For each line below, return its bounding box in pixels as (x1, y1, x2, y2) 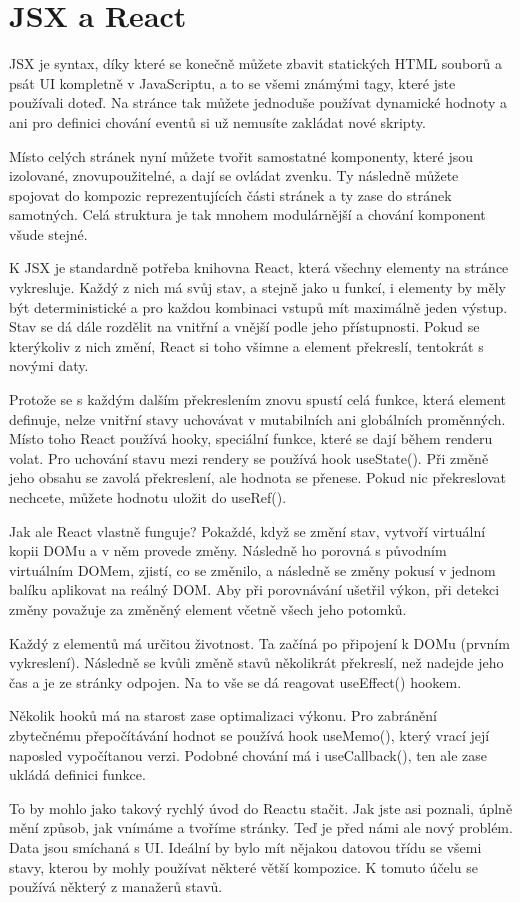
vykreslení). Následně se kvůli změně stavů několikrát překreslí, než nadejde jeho (9, 652, 504, 673)
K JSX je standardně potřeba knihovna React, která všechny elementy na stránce (9, 257, 509, 278)
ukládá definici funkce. (9, 764, 146, 785)
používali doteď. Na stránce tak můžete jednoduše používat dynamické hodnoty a (9, 92, 507, 113)
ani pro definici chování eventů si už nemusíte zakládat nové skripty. (9, 111, 426, 132)
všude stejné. (9, 223, 88, 244)
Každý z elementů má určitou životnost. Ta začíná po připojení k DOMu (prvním (9, 632, 510, 653)
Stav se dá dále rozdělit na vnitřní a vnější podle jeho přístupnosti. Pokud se (9, 316, 480, 337)
